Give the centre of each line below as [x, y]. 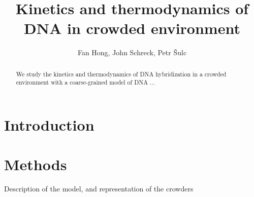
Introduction [49, 125]
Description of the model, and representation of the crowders [99, 189]
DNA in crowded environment [132, 28]
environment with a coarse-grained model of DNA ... [85, 82]
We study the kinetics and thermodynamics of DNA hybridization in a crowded [121, 74]
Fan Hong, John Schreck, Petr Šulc [132, 52]
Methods [36, 164]
